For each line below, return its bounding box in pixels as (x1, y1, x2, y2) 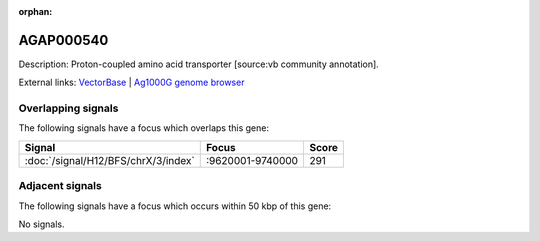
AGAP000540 (18, 31, 109, 49)
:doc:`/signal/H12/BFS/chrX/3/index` (24, 153, 195, 167)
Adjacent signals (18, 179, 102, 193)
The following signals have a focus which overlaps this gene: (18, 122, 270, 134)
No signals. (18, 218, 65, 230)
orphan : (18, 6, 53, 17)
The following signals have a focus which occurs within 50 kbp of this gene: (18, 200, 332, 212)
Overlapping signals (18, 101, 119, 115)
